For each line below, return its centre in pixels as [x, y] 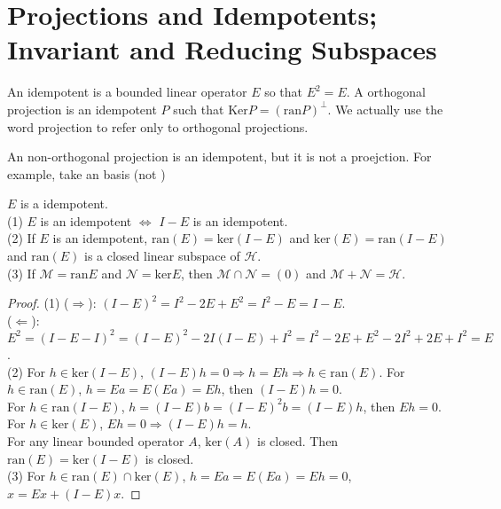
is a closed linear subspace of [162, 256]
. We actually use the [385, 109]
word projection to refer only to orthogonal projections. [158, 126]
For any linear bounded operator [96, 440]
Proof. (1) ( [38, 303]
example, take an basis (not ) [86, 173]
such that [199, 109]
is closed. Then [297, 440]
